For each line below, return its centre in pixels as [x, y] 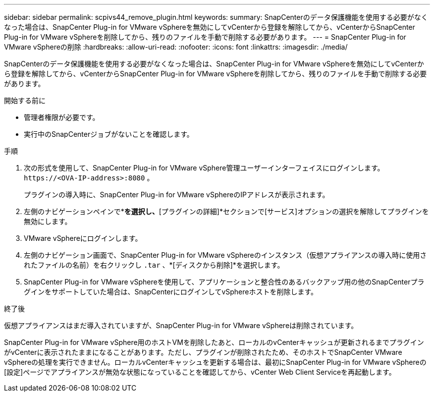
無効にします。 [48, 221]
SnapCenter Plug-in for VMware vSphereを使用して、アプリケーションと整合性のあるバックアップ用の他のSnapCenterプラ [224, 282]
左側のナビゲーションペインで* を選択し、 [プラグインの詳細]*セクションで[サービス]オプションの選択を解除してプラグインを [226, 211]
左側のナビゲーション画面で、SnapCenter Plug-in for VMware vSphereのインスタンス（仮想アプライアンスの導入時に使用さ [225, 255]
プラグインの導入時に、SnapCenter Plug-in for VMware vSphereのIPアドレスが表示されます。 [177, 195]
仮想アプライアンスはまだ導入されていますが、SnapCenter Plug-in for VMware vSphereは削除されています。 [181, 325]
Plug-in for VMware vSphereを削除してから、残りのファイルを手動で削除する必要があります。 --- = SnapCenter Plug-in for [205, 37]
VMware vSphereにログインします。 [83, 238]
